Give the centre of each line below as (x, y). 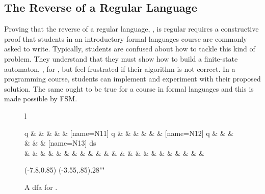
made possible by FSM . (41, 99)
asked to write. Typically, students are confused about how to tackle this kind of (130, 49)
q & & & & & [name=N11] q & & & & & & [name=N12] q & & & (129, 133)
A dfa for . (41, 187)
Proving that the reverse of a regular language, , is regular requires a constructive (131, 29)
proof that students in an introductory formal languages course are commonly (126, 38)
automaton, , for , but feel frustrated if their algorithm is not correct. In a (120, 68)
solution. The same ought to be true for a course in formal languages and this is (129, 88)
